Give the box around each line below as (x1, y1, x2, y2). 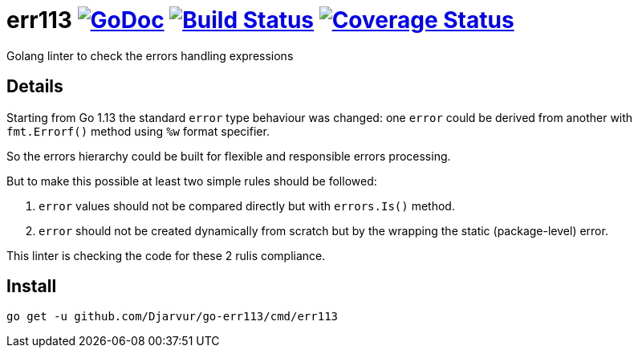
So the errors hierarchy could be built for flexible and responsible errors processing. (6, 149, 451, 163)
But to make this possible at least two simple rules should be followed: (6, 173, 377, 188)
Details (6, 76, 63, 97)
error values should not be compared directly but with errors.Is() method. (39, 198, 455, 213)
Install (6, 276, 57, 297)
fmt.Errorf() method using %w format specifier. (6, 124, 270, 138)
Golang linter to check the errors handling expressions (6, 48, 294, 63)
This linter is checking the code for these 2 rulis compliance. (6, 248, 326, 262)
